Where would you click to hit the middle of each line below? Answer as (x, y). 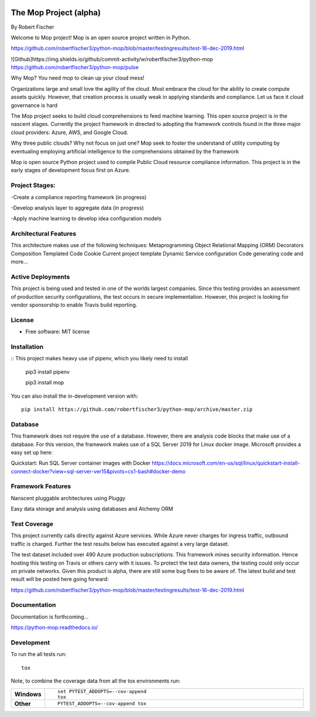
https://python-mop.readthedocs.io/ (54, 627)
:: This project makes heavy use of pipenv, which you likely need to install (99, 358)
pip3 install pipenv (48, 371)
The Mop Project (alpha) (56, 13)
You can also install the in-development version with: (75, 396)
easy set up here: (32, 452)
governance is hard (34, 105)
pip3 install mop (45, 383)
